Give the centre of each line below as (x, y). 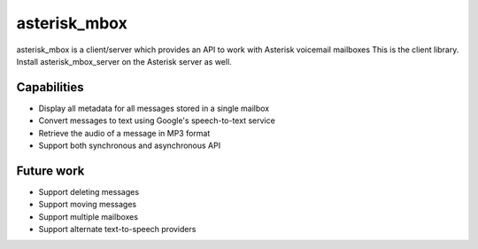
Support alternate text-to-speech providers (117, 230)
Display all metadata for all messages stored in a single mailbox (154, 108)
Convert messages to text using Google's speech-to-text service (157, 121)
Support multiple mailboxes (89, 216)
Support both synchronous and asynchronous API (130, 145)
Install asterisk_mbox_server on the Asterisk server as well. (124, 61)
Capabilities (50, 87)
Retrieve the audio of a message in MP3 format (124, 133)
